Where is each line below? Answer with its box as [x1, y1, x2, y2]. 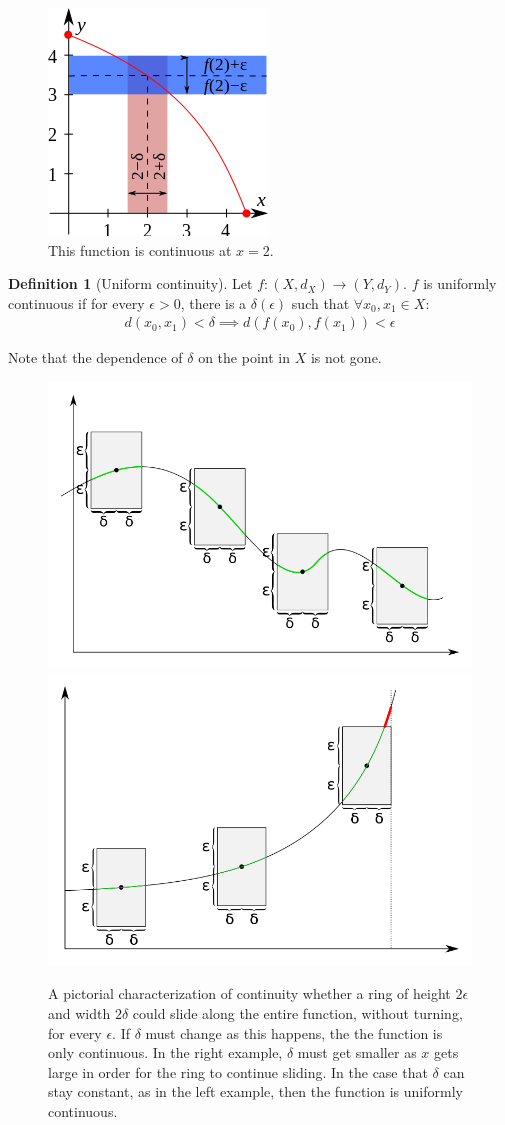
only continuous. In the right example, [48, 1042, 283, 1063]
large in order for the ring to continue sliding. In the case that [48, 1061, 428, 1082]
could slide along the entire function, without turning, [132, 1003, 463, 1024]
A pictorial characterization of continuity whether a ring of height [48, 983, 451, 1004]
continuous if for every [8, 292, 145, 313]
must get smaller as [297, 1042, 417, 1063]
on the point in [198, 347, 290, 368]
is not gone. [310, 347, 382, 368]
